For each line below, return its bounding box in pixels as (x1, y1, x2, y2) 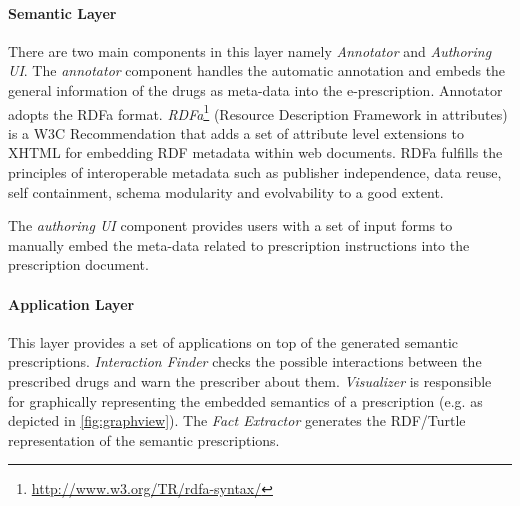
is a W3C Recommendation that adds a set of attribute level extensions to (8, 122, 464, 143)
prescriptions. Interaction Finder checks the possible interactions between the (8, 351, 482, 372)
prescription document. (8, 254, 149, 275)
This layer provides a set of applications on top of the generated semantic (8, 331, 459, 352)
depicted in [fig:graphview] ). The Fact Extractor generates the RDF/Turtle (8, 410, 466, 431)
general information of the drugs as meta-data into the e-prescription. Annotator (8, 79, 503, 100)
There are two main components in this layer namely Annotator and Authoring (8, 40, 492, 61)
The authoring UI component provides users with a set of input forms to (8, 215, 453, 236)
